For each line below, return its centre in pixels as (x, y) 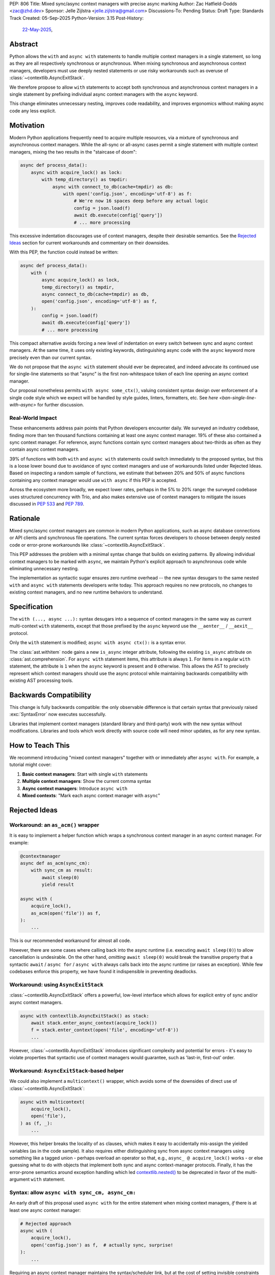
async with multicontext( (52, 1102)
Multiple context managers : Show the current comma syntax (87, 781)
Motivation (27, 125)
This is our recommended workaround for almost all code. (70, 940)
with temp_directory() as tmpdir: (85, 180)
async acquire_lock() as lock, (80, 280)
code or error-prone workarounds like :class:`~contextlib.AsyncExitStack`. (87, 545)
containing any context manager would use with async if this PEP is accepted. (93, 480)
